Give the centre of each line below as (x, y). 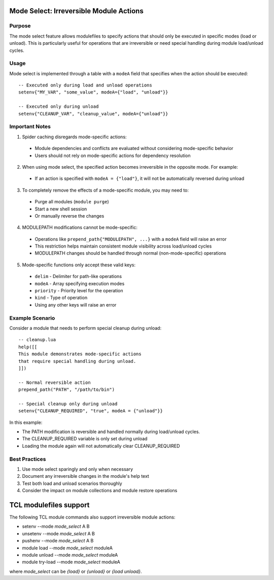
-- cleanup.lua (37, 340)
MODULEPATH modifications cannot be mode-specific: (80, 227)
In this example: (26, 422)
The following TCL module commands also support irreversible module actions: (92, 517)
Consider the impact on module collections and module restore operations (100, 491)
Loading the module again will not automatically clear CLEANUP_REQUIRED (101, 446)
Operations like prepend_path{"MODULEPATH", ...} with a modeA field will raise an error (131, 239)
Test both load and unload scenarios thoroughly (72, 483)
